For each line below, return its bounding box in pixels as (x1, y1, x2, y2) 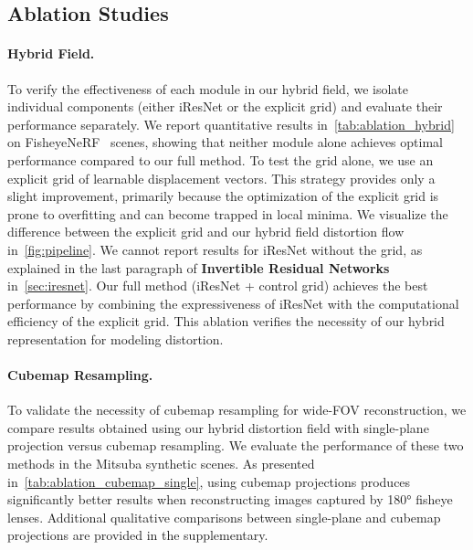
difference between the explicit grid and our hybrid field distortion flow (7, 222, 405, 241)
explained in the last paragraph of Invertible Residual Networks (7, 258, 390, 277)
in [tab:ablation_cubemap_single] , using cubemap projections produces (7, 471, 411, 491)
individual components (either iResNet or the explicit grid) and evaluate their (7, 97, 443, 116)
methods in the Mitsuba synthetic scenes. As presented (7, 454, 315, 473)
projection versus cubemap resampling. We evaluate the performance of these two (7, 436, 464, 455)
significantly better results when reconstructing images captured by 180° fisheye (7, 490, 453, 509)
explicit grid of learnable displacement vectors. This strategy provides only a (7, 168, 436, 187)
